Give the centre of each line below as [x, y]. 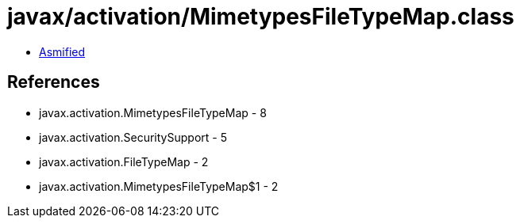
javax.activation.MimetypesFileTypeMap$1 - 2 [159, 186]
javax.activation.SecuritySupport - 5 [133, 137]
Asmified [62, 51]
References [54, 82]
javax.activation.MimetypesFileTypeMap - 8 [153, 112]
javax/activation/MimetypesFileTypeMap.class [261, 17]
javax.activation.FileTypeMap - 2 [124, 161]
